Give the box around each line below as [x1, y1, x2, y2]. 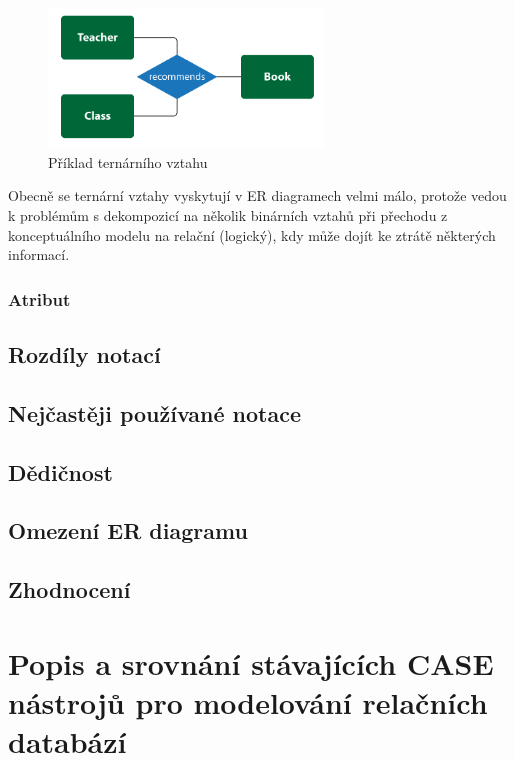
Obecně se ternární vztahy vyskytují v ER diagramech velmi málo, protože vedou [8, 185, 507, 206]
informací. [8, 244, 70, 265]
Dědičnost [8, 456, 113, 487]
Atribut [8, 286, 71, 311]
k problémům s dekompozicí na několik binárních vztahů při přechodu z [8, 204, 448, 225]
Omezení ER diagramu [8, 515, 248, 546]
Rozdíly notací [8, 338, 161, 369]
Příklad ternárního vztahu [48, 151, 208, 172]
